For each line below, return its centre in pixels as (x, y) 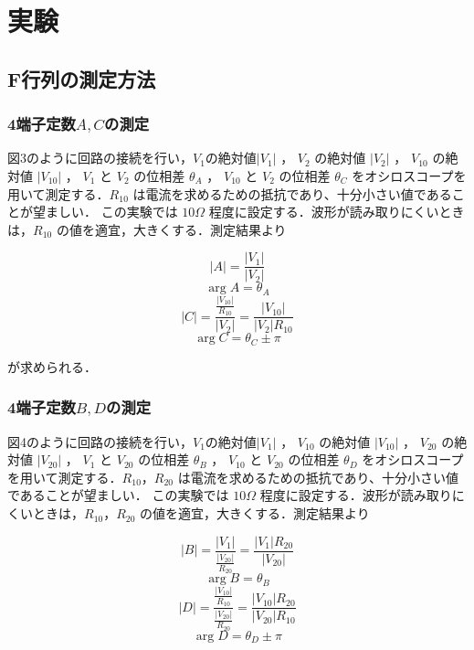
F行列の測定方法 (82, 78)
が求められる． (52, 366)
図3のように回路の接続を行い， (100, 158)
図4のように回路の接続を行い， (100, 441)
